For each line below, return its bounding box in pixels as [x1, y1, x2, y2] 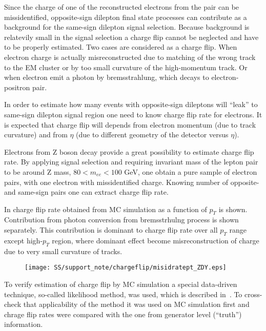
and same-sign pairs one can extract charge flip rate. [4, 187, 169, 197]
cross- [244, 288, 262, 299]
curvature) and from [4, 129, 68, 140]
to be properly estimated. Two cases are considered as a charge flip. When [4, 42, 237, 52]
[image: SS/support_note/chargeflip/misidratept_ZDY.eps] [25, 264, 227, 272]
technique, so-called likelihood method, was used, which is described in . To [4, 288, 242, 299]
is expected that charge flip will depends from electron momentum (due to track [4, 119, 256, 130]
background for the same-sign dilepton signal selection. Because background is [4, 22, 250, 32]
